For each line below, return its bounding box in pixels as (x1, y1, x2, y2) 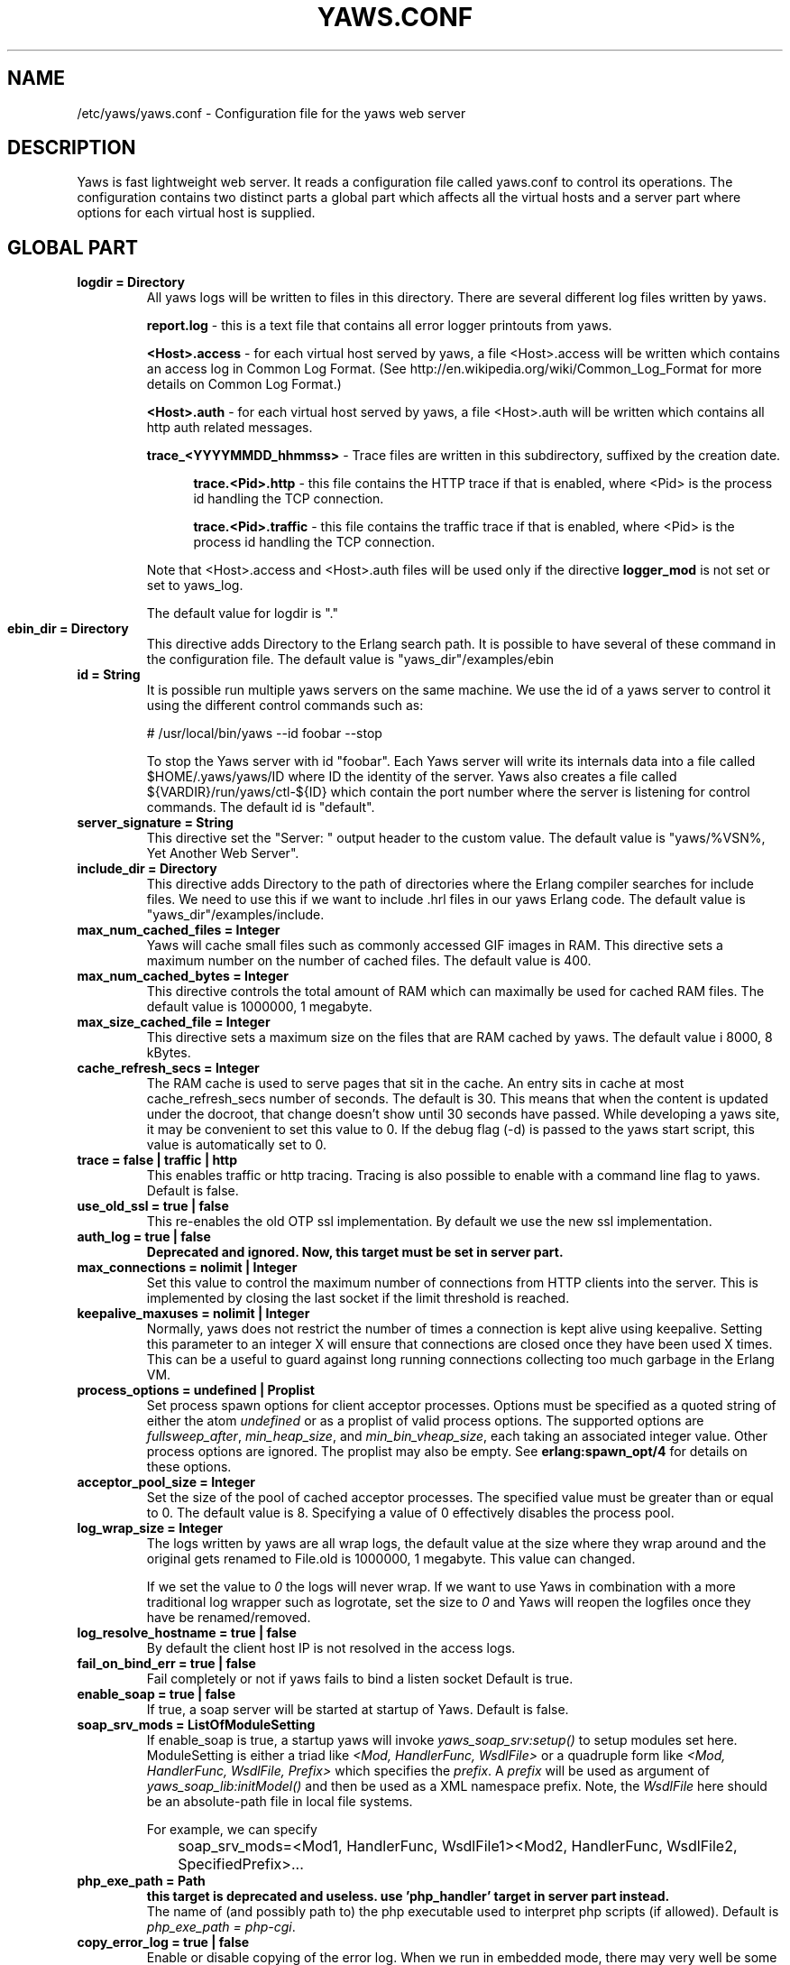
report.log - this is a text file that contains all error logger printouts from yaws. (146, 318, 612, 334)
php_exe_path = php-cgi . (146, 1919, 296, 1935)
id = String (77, 667, 141, 683)
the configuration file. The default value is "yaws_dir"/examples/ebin (146, 651, 554, 668)
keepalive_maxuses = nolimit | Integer (77, 1305, 310, 1322)
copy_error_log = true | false (77, 1934, 250, 1951)
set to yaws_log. (146, 577, 243, 594)
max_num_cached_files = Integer (77, 922, 280, 938)
